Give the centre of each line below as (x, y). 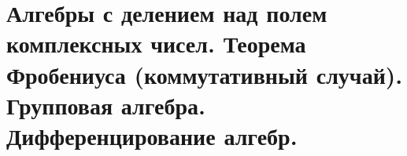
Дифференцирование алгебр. (152, 135)
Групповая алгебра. (106, 105)
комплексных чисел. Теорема (156, 44)
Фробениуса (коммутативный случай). (205, 74)
